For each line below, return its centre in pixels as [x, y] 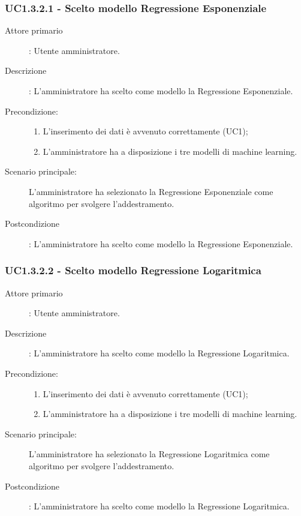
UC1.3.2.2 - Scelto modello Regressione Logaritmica [133, 270]
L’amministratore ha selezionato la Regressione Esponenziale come [151, 191]
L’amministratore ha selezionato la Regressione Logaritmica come [149, 454]
